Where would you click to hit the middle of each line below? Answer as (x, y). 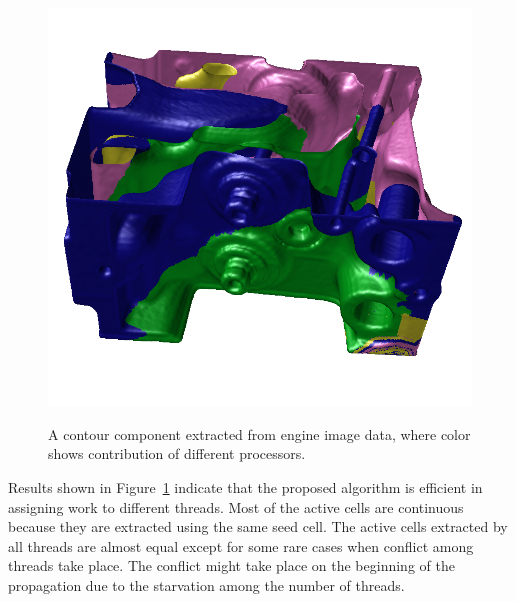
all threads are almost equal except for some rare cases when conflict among (241, 545)
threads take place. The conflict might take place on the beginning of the (231, 565)
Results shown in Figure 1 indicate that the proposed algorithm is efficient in (245, 487)
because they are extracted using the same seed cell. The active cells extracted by (258, 526)
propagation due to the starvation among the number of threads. (206, 584)
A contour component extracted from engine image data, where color (259, 433)
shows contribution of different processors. (177, 453)
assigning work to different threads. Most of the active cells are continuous (236, 506)
